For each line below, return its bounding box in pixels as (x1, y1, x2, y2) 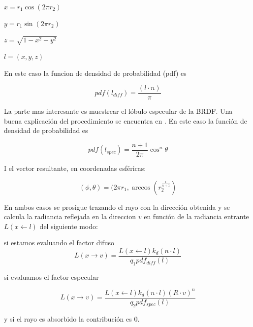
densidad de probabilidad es (4, 125, 88, 135)
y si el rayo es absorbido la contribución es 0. (4, 313, 140, 324)
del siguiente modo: (39, 221, 98, 231)
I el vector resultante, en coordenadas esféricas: (4, 163, 146, 173)
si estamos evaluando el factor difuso (4, 237, 114, 248)
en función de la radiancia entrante (144, 211, 249, 222)
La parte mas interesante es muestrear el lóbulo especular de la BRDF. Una (4, 106, 233, 116)
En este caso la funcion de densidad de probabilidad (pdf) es (4, 67, 187, 78)
